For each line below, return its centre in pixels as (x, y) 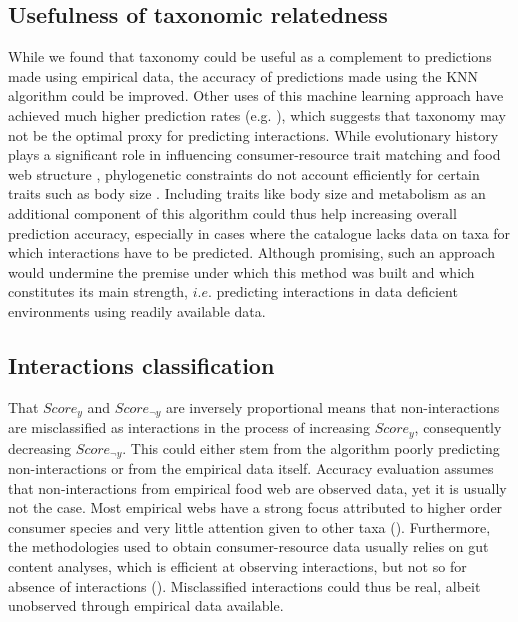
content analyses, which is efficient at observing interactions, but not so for (237, 566)
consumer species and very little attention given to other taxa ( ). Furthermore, (249, 526)
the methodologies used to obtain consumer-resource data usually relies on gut (248, 546)
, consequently (458, 427)
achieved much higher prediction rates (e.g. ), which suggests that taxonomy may (257, 114)
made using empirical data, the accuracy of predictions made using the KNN (243, 75)
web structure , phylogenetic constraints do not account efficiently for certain (244, 173)
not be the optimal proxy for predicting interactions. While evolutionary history (253, 134)
